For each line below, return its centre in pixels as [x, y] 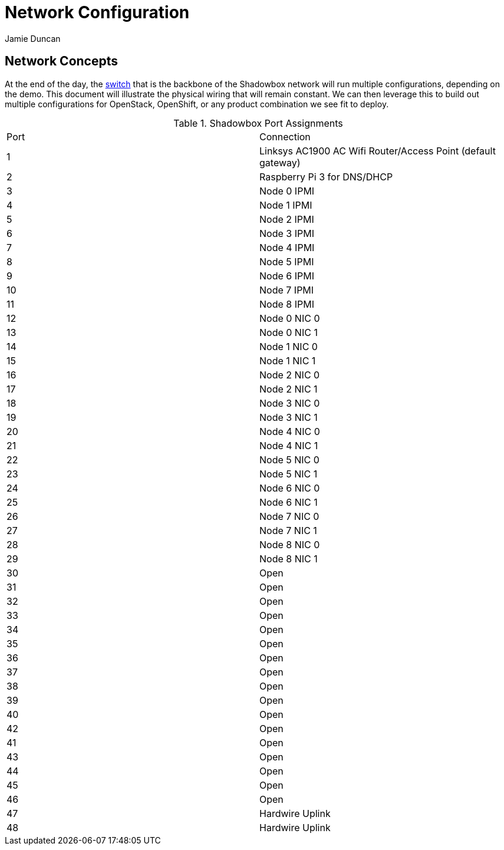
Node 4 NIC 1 [289, 445]
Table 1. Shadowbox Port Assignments [258, 123]
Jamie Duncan [33, 38]
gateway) [280, 162]
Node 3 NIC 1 [289, 417]
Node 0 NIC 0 [290, 318]
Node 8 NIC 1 [289, 559]
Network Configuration [97, 12]
